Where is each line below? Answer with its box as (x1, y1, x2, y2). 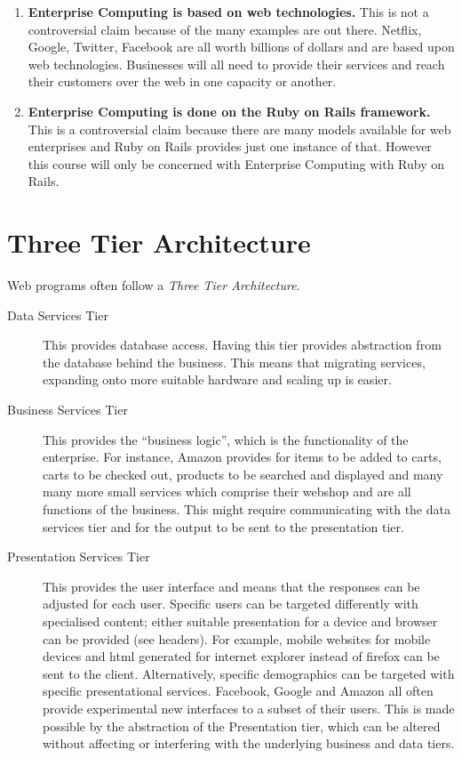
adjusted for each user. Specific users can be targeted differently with (43, 594, 418, 613)
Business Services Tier (7, 400, 128, 419)
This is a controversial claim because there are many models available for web (28, 119, 451, 138)
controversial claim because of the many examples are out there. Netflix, (28, 20, 422, 38)
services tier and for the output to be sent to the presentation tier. (43, 517, 404, 536)
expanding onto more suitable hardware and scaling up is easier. (43, 370, 392, 389)
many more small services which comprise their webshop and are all (43, 482, 411, 501)
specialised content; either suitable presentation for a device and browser (43, 611, 438, 630)
